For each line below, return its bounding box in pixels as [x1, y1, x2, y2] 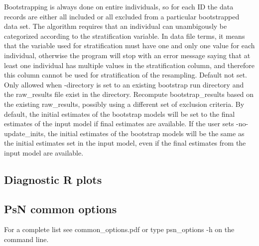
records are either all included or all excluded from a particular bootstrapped [4, 11, 240, 21]
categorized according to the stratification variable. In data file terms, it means [4, 30, 245, 41]
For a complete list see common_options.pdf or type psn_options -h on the [4, 224, 235, 235]
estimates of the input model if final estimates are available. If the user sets [4, 118, 234, 129]
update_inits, [4, 128, 46, 138]
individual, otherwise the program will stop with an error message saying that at [4, 50, 251, 60]
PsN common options [4, 201, 117, 216]
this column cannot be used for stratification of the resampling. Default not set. [4, 70, 247, 80]
